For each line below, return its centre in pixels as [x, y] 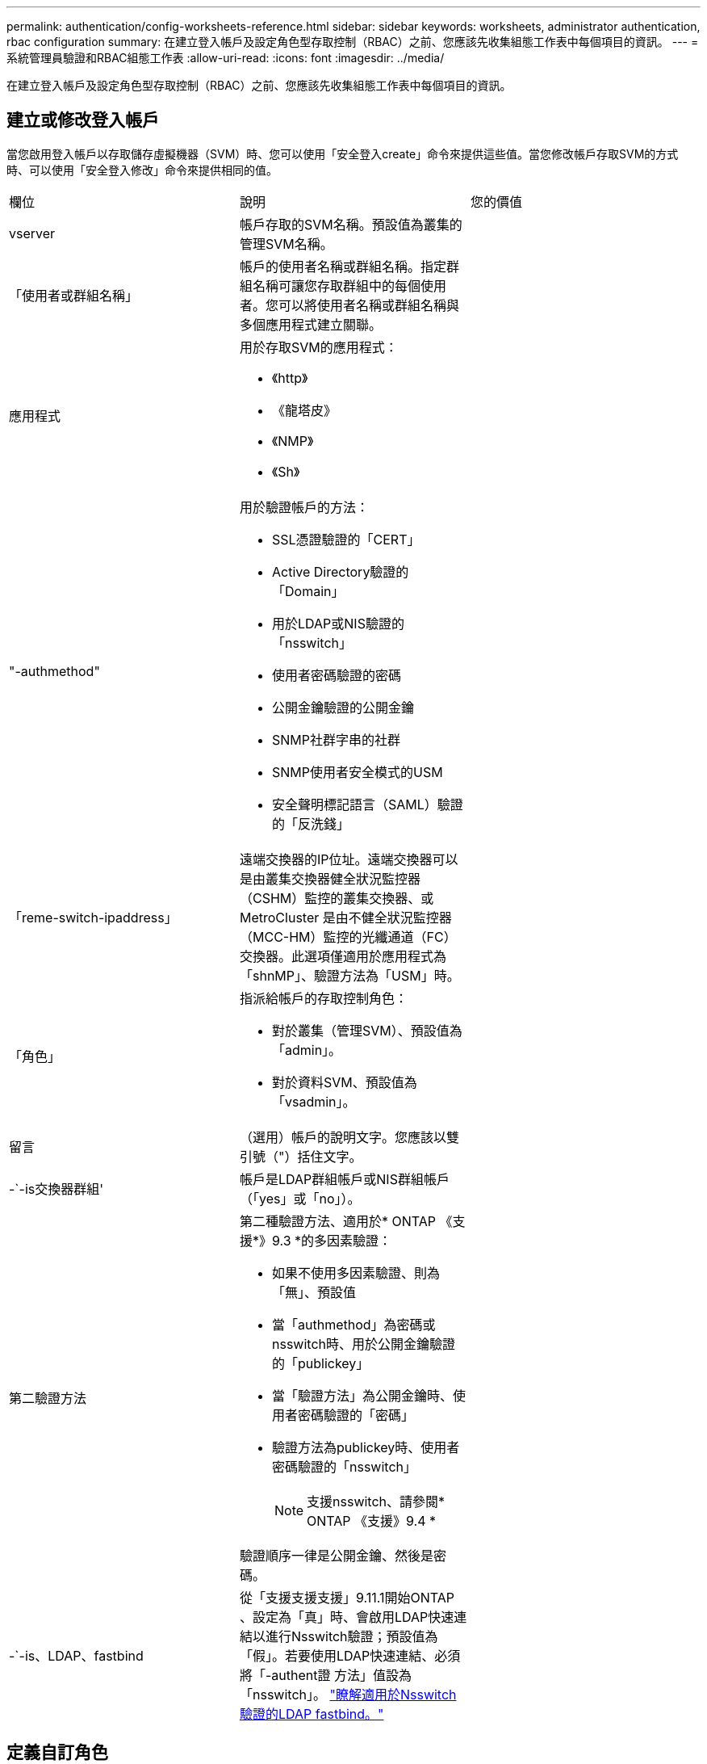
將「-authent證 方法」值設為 [326, 1675]
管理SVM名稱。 [286, 244]
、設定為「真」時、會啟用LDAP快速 [347, 1617]
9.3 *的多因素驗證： [332, 1240]
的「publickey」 [320, 1363]
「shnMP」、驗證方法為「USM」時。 [349, 975]
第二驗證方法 [48, 1398]
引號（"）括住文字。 [301, 1156]
